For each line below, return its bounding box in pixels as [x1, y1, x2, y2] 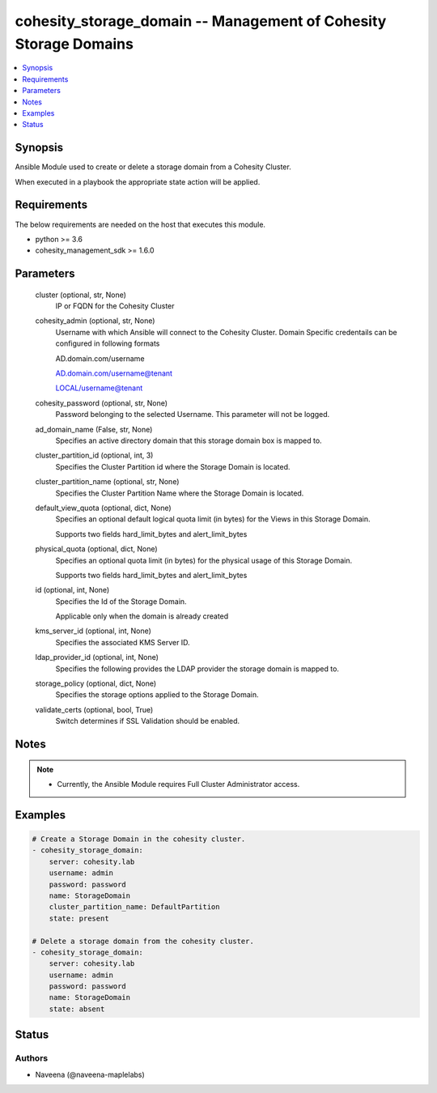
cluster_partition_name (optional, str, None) [35, 477, 180, 487]
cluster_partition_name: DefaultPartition [49, 903, 220, 912]
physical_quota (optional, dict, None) [35, 544, 158, 554]
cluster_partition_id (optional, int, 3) [35, 450, 154, 461]
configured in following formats [55, 338, 160, 348]
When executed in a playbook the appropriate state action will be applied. [15, 176, 261, 186]
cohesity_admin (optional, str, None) [35, 316, 155, 325]
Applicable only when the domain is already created [55, 611, 229, 621]
